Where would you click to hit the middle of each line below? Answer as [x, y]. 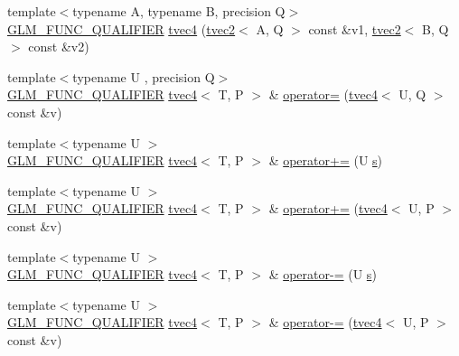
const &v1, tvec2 [355, 28]
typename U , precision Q [144, 76]
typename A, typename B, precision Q [179, 11]
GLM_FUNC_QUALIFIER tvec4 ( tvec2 [122, 28]
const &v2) [59, 47]
